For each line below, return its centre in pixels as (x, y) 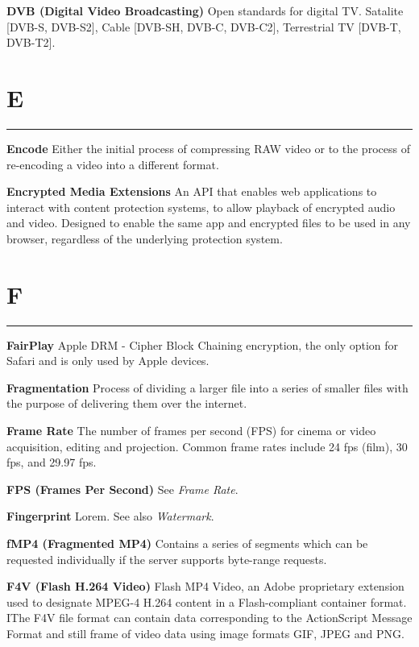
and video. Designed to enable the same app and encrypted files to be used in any (209, 223)
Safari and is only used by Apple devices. (108, 361)
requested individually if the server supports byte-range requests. (167, 559)
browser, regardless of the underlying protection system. (145, 238)
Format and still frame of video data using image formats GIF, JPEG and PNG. (205, 633)
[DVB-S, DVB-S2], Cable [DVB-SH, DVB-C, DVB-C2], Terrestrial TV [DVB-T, (204, 26)
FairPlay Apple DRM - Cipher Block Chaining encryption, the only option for (203, 344)
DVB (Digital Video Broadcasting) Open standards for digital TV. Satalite (205, 10)
